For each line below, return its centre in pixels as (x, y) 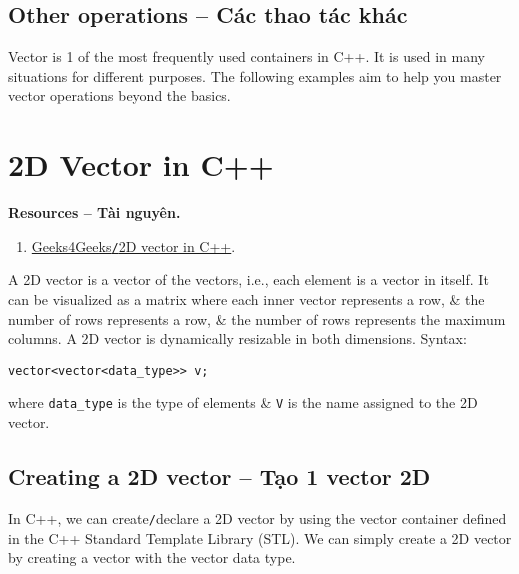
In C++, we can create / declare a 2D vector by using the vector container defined (257, 517)
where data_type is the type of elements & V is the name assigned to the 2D (243, 402)
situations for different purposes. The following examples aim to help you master (255, 75)
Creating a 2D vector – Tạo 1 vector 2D (219, 476)
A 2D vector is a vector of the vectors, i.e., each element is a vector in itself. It (248, 279)
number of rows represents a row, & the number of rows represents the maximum (257, 318)
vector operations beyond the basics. (119, 95)
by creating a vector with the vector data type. (152, 557)
